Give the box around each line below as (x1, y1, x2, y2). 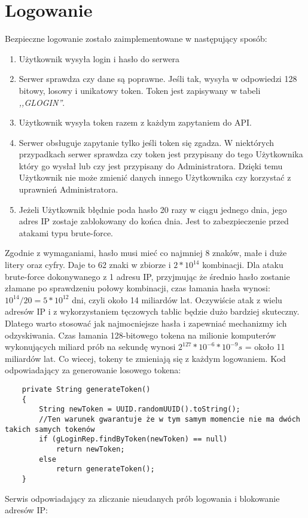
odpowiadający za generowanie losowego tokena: (5, 364, 181, 376)
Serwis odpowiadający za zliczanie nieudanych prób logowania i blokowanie (5, 492, 280, 504)
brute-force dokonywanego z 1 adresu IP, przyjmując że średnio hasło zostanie (5, 270, 290, 282)
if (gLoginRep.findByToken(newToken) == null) (39, 435, 228, 444)
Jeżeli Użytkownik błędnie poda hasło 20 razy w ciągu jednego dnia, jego (19, 203, 287, 215)
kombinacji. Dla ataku (202, 258, 283, 271)
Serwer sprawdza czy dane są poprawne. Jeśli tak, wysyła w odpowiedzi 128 (19, 72, 297, 85)
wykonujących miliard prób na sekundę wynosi (5, 340, 176, 353)
